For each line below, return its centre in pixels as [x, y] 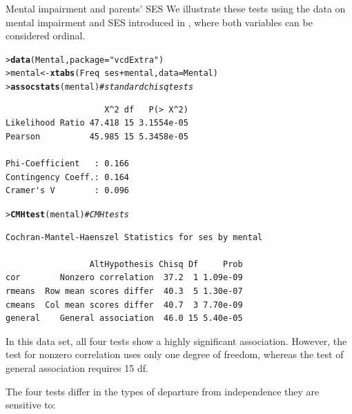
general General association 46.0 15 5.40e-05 [124, 318]
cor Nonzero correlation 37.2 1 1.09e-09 [124, 278]
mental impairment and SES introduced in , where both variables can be [159, 22]
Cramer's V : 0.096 [67, 191]
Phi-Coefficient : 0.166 [67, 164]
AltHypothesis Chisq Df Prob [166, 264]
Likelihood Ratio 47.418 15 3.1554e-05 [97, 123]
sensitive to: [31, 405]
